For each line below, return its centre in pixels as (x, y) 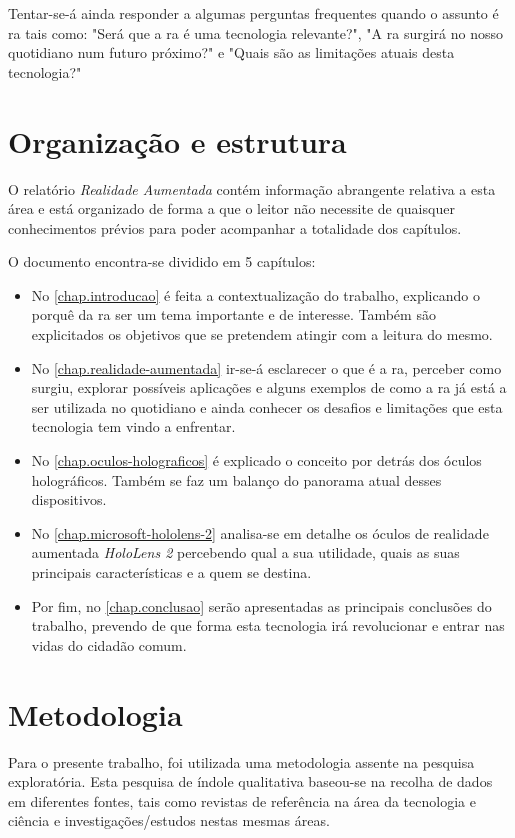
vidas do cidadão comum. (109, 644)
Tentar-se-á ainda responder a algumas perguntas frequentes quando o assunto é (253, 13)
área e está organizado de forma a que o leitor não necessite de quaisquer (231, 208)
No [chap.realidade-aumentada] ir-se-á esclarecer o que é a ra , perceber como (266, 367)
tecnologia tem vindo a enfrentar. (133, 426)
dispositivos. (69, 499)
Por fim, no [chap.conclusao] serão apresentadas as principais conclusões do (261, 605)
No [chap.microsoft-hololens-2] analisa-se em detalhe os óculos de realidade (260, 532)
